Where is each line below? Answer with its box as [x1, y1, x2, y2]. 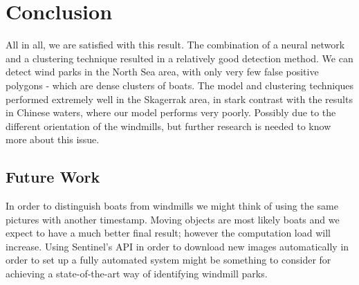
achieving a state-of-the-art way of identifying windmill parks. [6, 266, 268, 281]
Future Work [6, 166, 100, 187]
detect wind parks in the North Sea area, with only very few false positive [6, 64, 319, 79]
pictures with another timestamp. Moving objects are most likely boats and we [6, 212, 340, 226]
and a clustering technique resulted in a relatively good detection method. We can [6, 50, 353, 65]
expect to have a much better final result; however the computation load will [6, 226, 331, 240]
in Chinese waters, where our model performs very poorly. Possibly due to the [6, 105, 336, 120]
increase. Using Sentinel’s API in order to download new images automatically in [6, 239, 349, 253]
